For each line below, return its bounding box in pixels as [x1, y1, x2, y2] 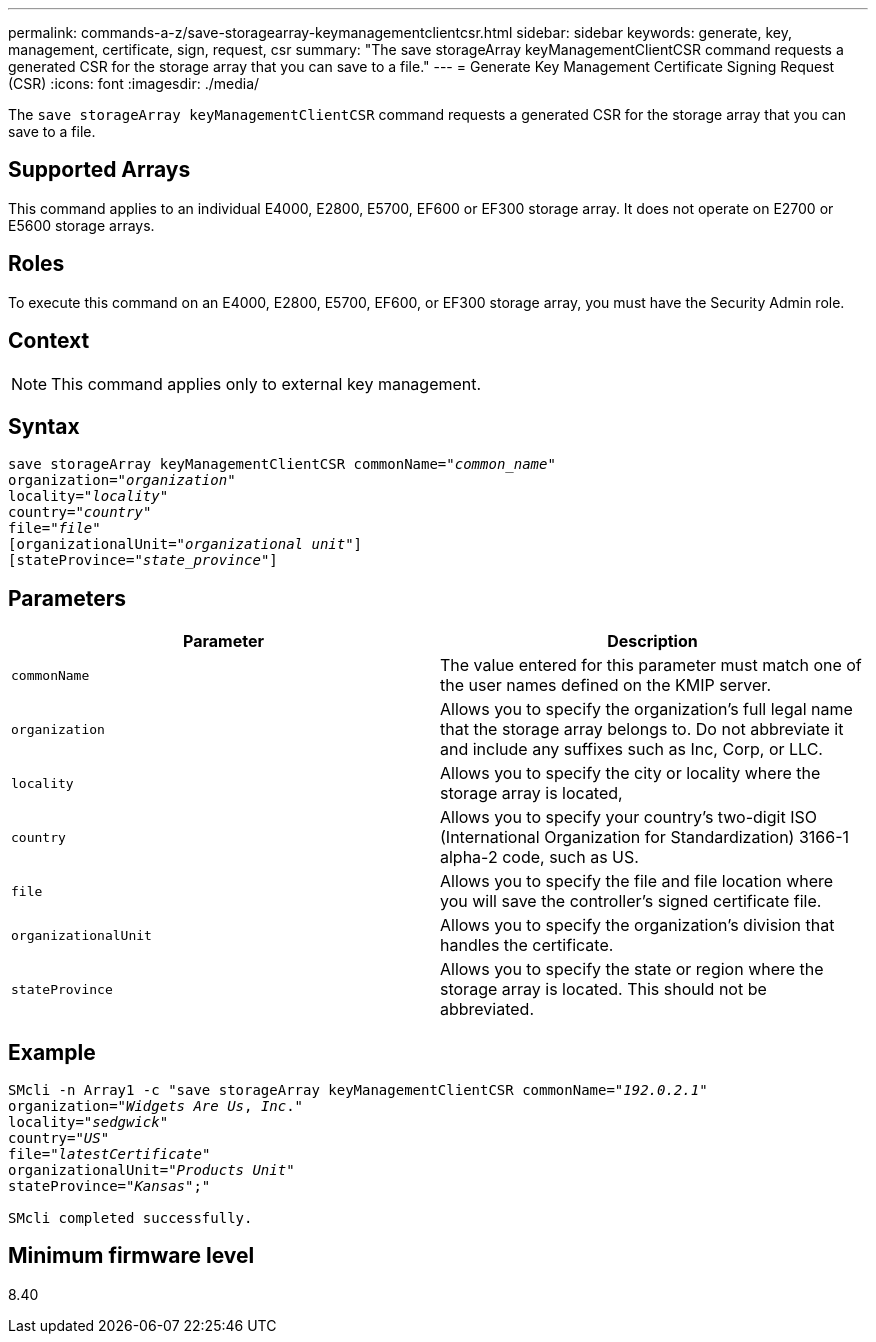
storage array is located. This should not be [440, 979, 767, 1000]
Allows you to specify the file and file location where [440, 871, 834, 892]
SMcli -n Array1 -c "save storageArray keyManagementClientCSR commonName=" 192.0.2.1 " [8, 1082, 708, 1099]
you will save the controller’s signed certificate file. [440, 891, 822, 912]
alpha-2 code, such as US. [440, 847, 639, 868]
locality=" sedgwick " [8, 1114, 169, 1131]
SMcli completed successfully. [8, 1210, 253, 1227]
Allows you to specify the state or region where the [440, 959, 824, 980]
